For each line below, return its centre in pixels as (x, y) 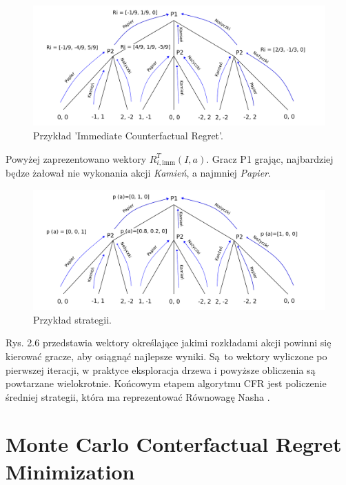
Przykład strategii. (72, 319)
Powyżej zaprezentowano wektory (76, 158)
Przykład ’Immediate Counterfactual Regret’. (128, 135)
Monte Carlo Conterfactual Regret (174, 444)
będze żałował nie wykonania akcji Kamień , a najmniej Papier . (138, 173)
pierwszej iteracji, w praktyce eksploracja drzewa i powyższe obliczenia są (161, 369)
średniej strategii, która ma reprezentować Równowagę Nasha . (138, 396)
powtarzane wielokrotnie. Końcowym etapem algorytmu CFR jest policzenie (166, 383)
